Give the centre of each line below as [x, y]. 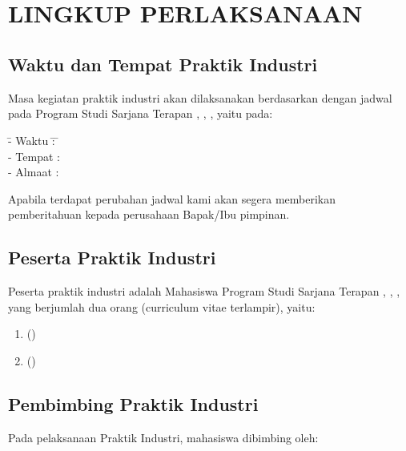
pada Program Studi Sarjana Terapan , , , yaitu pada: [141, 113]
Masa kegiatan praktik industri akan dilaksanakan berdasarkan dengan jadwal [200, 97]
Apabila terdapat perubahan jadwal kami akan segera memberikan [172, 198]
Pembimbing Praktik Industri [133, 403]
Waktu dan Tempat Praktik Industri [163, 64]
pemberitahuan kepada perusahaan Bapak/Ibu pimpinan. [149, 214]
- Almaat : [34, 172]
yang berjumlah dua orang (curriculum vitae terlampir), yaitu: [162, 306]
